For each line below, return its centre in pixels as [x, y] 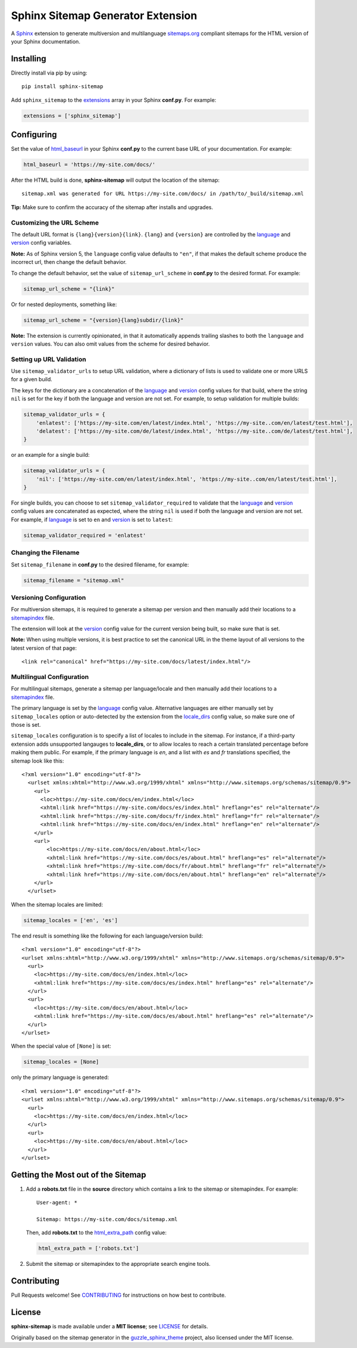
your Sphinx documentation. [46, 41]
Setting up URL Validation [48, 359]
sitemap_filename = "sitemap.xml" [74, 580]
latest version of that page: [44, 648]
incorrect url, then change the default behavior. [69, 262]
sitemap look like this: [37, 761]
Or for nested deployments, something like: [64, 304]
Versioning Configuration [48, 597]
